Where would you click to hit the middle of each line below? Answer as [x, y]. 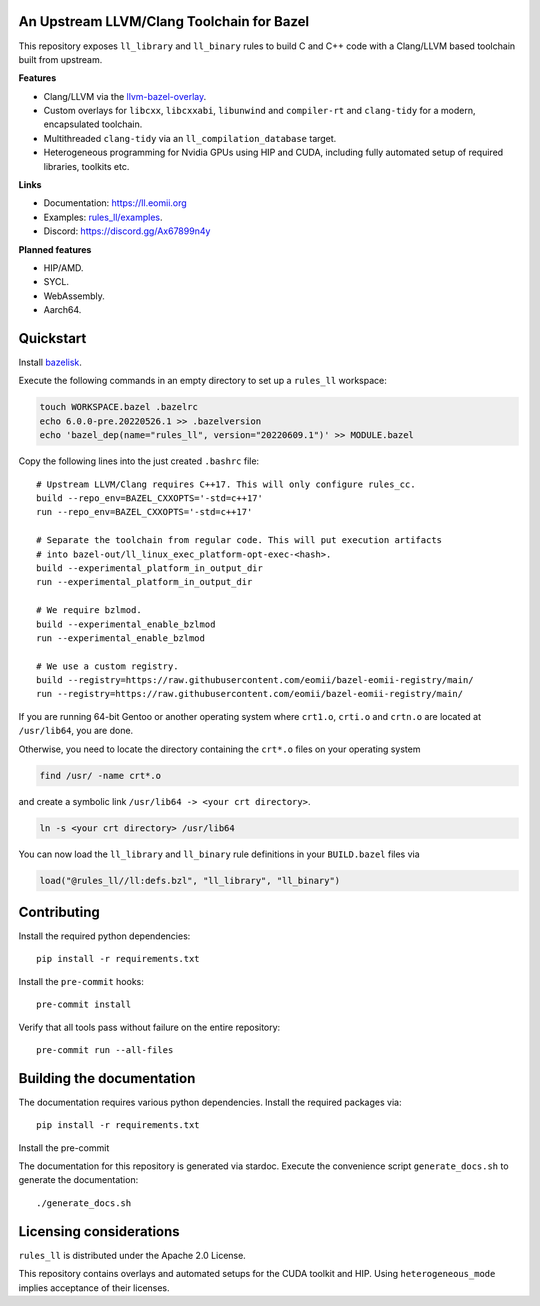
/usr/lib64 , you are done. [76, 731]
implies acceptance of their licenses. [94, 1287]
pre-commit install [84, 1004]
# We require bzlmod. [89, 610]
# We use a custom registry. [107, 666]
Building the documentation [107, 1078]
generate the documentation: [78, 1180]
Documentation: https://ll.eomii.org [115, 203]
